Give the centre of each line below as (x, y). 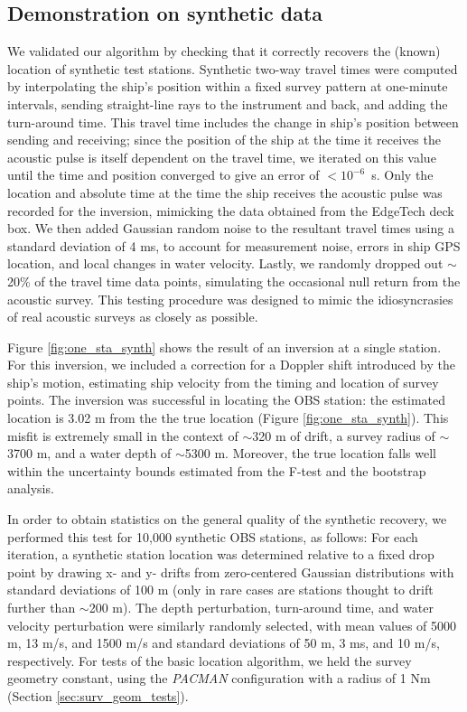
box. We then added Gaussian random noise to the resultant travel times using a (231, 228)
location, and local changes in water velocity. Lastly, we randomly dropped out (225, 263)
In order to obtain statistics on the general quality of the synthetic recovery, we (227, 519)
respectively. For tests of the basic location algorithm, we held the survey (210, 660)
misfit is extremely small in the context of (123, 435)
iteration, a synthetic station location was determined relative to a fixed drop (221, 554)
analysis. (31, 488)
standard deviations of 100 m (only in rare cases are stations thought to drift (220, 590)
